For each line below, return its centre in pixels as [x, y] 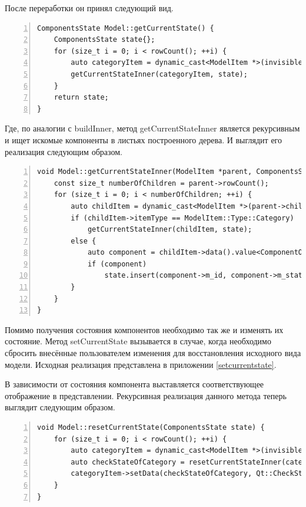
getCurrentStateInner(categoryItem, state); [159, 74]
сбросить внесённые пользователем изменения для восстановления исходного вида [153, 353]
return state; [81, 98]
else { [84, 241]
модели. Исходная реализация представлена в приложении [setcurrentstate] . [141, 364]
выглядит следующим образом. [60, 407]
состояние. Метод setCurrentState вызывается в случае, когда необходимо [138, 341]
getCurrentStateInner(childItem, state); [170, 230]
